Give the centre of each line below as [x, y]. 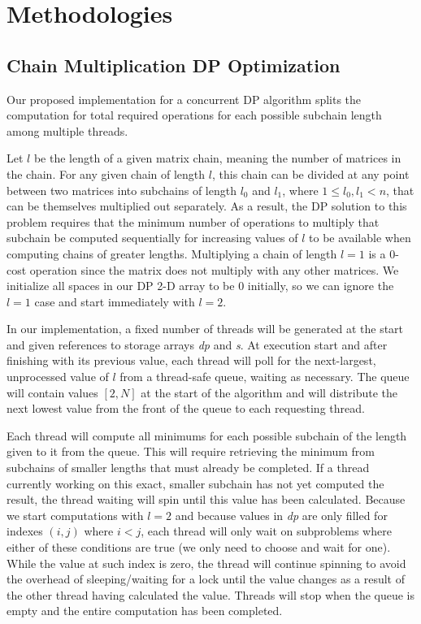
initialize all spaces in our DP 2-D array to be [121, 286]
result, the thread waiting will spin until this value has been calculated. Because [206, 499]
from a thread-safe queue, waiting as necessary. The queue [265, 377]
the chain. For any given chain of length [106, 173]
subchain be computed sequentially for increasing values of [152, 238]
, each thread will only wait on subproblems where [266, 531]
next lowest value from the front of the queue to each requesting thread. [186, 408]
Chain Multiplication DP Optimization [174, 65]
